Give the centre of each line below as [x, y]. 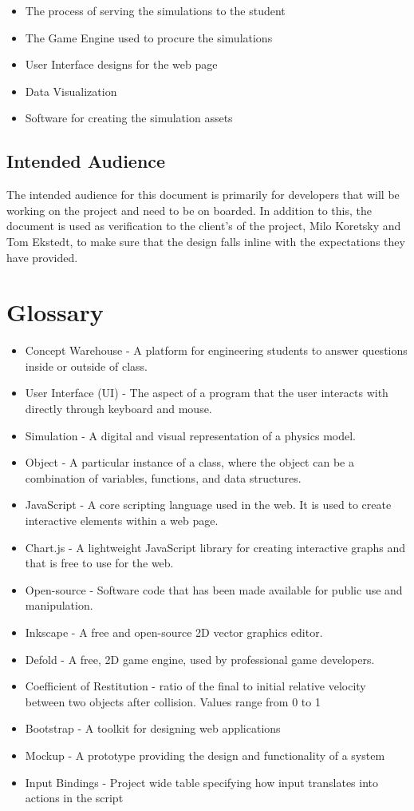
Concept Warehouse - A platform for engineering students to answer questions [216, 350]
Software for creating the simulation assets [129, 118]
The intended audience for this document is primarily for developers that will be [203, 195]
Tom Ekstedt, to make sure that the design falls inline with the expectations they [206, 241]
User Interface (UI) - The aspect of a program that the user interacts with [207, 393]
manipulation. [59, 605]
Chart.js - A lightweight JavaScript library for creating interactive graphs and [215, 547]
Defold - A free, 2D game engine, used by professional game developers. [200, 659]
